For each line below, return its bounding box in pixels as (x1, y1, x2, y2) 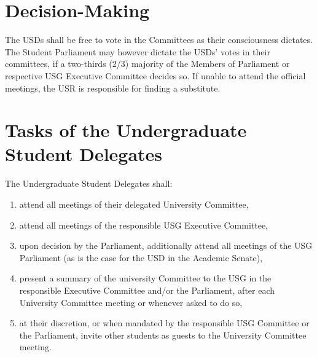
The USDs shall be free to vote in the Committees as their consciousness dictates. (5, 33, 313, 46)
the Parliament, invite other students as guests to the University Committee (19, 328, 307, 341)
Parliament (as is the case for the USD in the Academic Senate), (19, 251, 263, 264)
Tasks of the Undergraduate (5, 117, 247, 143)
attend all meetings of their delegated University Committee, (19, 198, 249, 210)
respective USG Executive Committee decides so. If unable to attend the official (5, 69, 306, 82)
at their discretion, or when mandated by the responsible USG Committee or (19, 316, 310, 329)
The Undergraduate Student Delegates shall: (5, 177, 173, 190)
